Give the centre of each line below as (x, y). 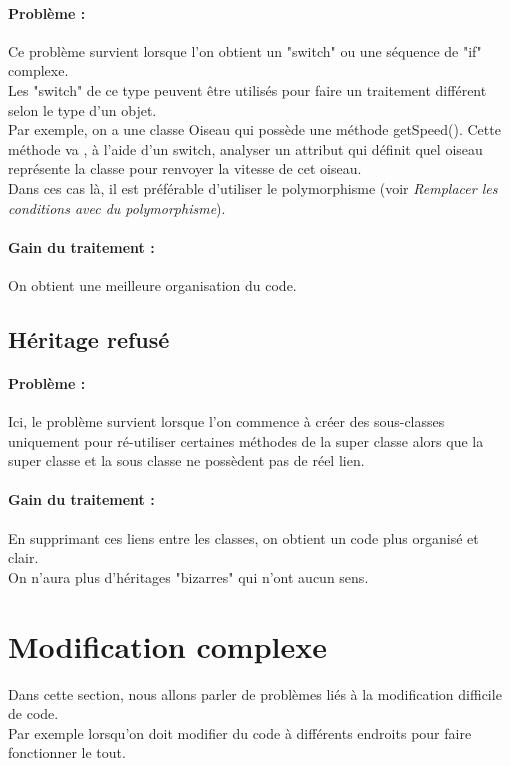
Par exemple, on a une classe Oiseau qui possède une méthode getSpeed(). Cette (254, 129)
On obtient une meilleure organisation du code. (152, 284)
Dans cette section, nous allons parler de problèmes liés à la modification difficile (255, 693)
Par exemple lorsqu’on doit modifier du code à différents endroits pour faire (240, 732)
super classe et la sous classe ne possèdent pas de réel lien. (186, 460)
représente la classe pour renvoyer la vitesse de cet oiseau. (185, 168)
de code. (33, 713)
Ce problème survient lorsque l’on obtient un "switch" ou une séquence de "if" (245, 50)
